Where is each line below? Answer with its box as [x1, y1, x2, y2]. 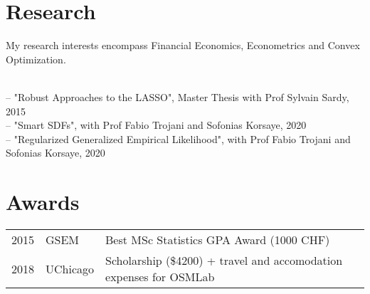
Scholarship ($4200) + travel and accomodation [105, 252, 343, 268]
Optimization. [6, 51, 66, 66]
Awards [6, 187, 80, 216]
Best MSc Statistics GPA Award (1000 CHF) [105, 231, 330, 248]
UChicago [46, 260, 95, 277]
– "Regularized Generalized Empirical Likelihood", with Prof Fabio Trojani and [6, 131, 351, 146]
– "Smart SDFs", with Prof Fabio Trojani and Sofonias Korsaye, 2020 [6, 117, 307, 132]
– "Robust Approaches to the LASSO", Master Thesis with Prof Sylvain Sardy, [6, 89, 349, 104]
